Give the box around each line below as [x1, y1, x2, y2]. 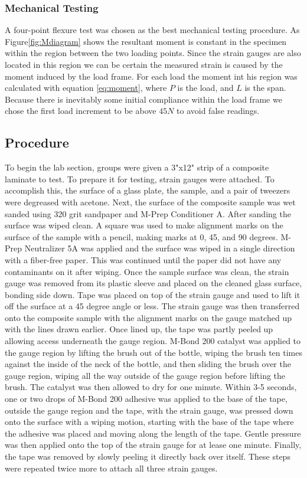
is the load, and [177, 81, 234, 94]
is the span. [244, 81, 286, 94]
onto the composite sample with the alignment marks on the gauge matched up [5, 311, 292, 323]
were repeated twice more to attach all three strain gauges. [5, 461, 218, 474]
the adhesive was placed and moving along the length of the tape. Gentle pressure [5, 427, 301, 439]
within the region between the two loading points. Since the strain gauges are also [5, 47, 301, 59]
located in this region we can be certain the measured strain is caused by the [5, 58, 283, 70]
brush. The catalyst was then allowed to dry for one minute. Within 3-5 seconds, [5, 381, 297, 393]
